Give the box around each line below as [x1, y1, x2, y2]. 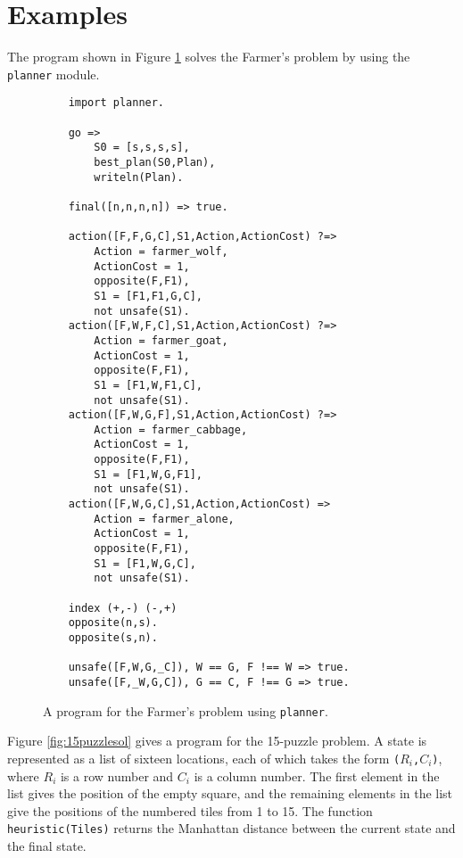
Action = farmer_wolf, [94, 244, 228, 258]
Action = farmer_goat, [94, 334, 228, 347]
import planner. [68, 96, 165, 110]
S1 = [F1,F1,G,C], [94, 289, 203, 302]
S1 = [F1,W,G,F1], [94, 467, 203, 481]
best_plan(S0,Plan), [94, 156, 216, 169]
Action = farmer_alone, [94, 512, 235, 525]
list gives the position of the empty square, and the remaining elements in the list [7, 784, 453, 803]
